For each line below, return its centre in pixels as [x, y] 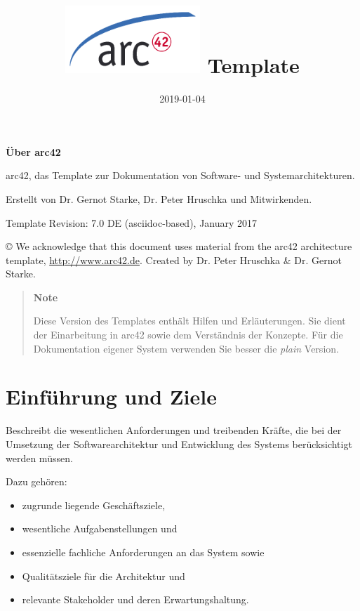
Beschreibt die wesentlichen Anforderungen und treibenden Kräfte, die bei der [174, 430]
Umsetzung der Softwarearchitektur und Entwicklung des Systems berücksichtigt [179, 444]
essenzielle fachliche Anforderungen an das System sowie [143, 552]
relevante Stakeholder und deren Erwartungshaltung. [135, 599]
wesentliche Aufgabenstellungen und [100, 528]
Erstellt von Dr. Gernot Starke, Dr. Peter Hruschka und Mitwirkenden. [159, 198]
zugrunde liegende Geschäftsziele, [94, 505]
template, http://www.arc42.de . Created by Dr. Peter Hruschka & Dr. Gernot [174, 259]
